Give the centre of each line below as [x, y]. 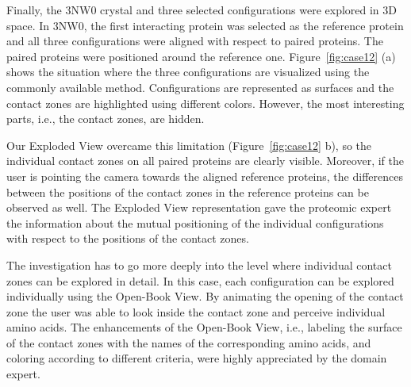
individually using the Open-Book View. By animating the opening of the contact [205, 296]
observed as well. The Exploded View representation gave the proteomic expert [199, 207]
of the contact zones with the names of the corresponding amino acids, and [189, 342]
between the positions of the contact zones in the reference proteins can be [188, 192]
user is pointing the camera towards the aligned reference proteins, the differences [205, 176]
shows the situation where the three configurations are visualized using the [188, 72]
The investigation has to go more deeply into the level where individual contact [199, 264]
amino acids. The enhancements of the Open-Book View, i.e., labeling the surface [204, 327]
